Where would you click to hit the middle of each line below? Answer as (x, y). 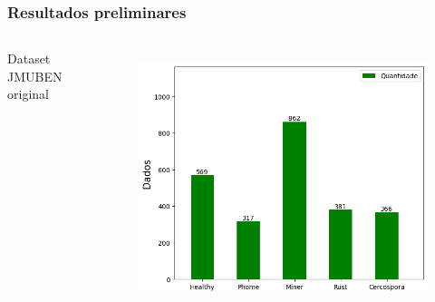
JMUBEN (35, 76)
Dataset (29, 58)
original (28, 94)
